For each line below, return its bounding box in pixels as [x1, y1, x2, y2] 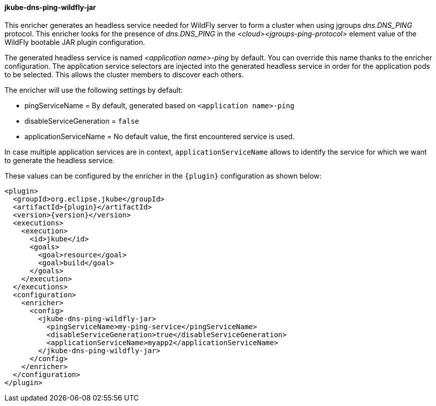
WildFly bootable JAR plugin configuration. [4, 37, 145, 46]
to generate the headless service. [4, 156, 115, 165]
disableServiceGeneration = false [24, 116, 139, 125]
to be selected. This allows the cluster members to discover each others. [4, 70, 244, 79]
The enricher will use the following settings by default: [4, 85, 183, 94]
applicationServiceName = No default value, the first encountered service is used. [24, 132, 295, 141]
